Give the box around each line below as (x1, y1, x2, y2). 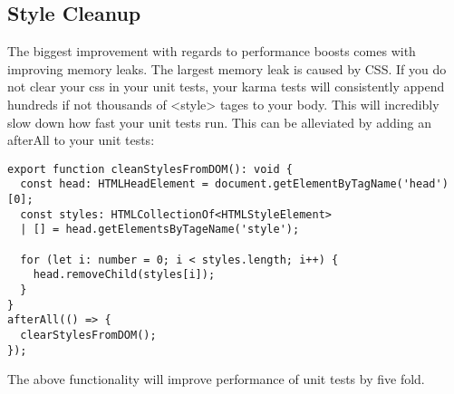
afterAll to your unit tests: (7, 130, 155, 149)
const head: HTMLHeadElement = (20, 178, 208, 191)
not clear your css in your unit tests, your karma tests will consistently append (7, 77, 445, 96)
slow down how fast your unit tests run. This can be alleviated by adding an (7, 112, 431, 131)
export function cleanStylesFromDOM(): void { (7, 162, 293, 176)
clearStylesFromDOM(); (20, 328, 157, 341)
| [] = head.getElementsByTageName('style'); (20, 223, 300, 236)
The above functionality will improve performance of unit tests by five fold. (7, 370, 425, 389)
